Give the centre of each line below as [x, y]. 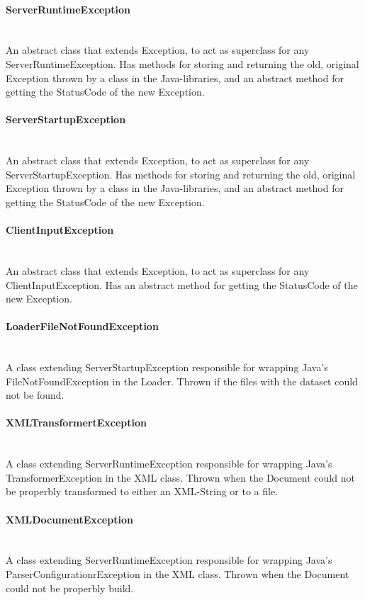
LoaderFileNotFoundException [82, 326]
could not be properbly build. [70, 588]
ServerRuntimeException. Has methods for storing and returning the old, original [182, 63]
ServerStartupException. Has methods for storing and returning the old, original [181, 174]
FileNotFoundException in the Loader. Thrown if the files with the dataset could [182, 381]
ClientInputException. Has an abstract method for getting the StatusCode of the [182, 284]
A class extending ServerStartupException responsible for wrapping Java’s [167, 367]
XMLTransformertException [76, 423]
